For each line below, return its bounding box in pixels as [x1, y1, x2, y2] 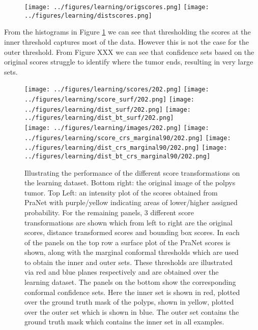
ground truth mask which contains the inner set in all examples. [24, 316, 224, 327]
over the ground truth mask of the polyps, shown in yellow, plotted [24, 296, 234, 307]
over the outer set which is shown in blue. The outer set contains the [24, 306, 239, 317]
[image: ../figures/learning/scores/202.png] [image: [24, 86, 209, 93]
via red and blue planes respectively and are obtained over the [24, 267, 219, 277]
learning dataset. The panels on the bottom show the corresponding [24, 277, 236, 287]
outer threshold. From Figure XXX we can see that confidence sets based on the [4, 46, 254, 57]
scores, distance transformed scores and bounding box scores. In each [24, 227, 240, 238]
